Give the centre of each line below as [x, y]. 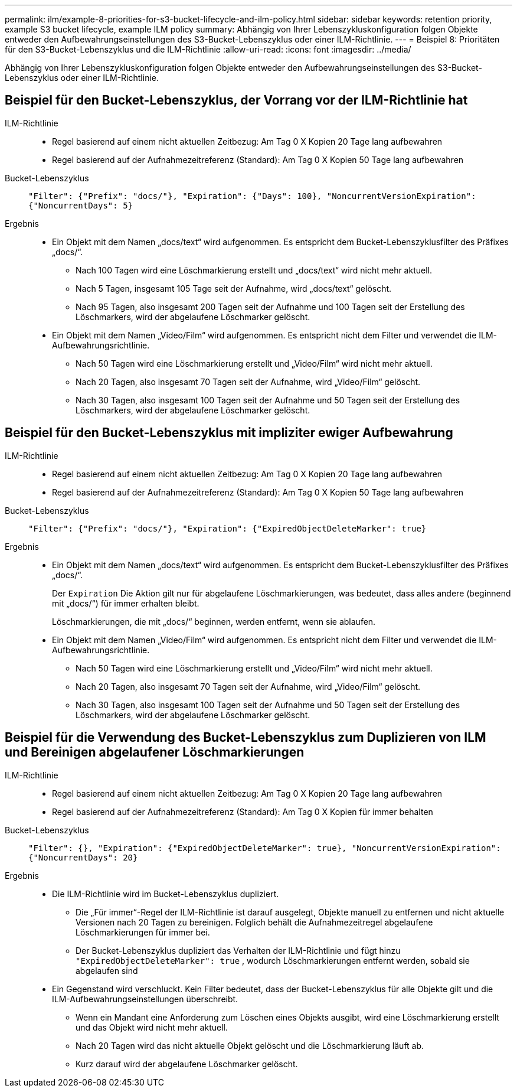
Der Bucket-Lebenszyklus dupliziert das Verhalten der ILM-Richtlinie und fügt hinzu [238, 950]
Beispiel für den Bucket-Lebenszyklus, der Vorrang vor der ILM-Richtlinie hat [236, 100]
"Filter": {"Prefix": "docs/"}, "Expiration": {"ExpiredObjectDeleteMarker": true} [228, 528]
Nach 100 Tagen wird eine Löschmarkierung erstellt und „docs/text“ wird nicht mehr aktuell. [254, 270]
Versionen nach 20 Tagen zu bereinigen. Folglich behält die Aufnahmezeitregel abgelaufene [254, 922]
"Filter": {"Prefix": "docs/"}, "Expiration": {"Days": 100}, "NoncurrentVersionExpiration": [252, 196]
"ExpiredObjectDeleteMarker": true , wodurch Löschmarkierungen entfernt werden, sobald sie [273, 960]
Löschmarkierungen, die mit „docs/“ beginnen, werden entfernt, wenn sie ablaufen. [214, 621]
